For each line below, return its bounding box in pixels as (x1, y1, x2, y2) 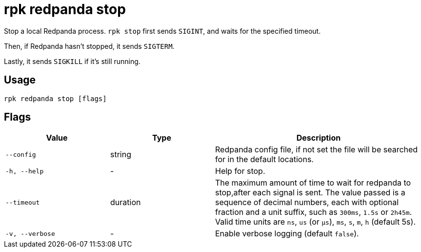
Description (296, 133, 341, 143)
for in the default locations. (215, 154, 314, 165)
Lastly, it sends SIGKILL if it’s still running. (4, 57, 140, 65)
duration (110, 197, 141, 208)
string (110, 149, 131, 160)
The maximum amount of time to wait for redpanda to (215, 178, 411, 188)
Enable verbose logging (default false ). (215, 229, 359, 239)
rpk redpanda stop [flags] (4, 94, 107, 103)
